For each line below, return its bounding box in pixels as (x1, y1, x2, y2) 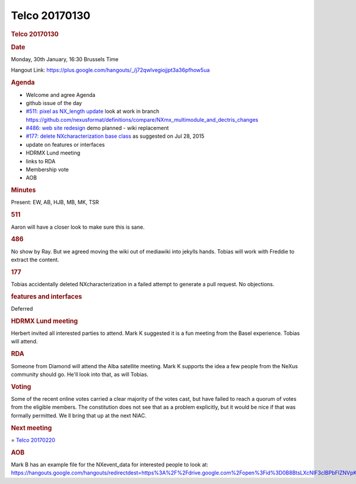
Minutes (11, 186, 36, 194)
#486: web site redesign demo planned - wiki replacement (26, 125, 169, 132)
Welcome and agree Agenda (26, 91, 96, 98)
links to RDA (26, 157, 56, 165)
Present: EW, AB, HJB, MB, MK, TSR (11, 199, 99, 206)
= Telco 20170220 (11, 436, 56, 444)
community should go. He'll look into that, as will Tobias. (11, 371, 148, 378)
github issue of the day (26, 99, 82, 106)
